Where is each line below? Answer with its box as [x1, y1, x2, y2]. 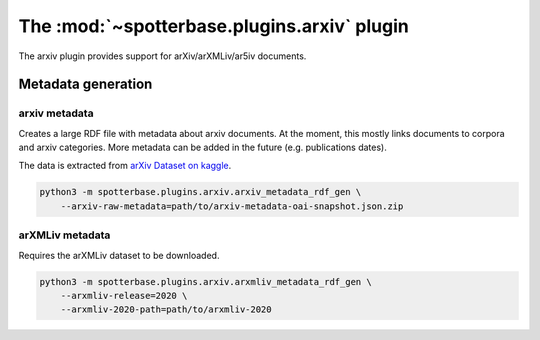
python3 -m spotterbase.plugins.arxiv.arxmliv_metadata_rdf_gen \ [39, 276, 372, 287]
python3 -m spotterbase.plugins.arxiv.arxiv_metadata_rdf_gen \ [39, 186, 362, 198]
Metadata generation [18, 76, 153, 93]
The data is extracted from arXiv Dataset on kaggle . [18, 160, 232, 172]
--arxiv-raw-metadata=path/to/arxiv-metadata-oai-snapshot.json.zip [60, 200, 404, 212]
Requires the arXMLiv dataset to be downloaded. [18, 249, 220, 261]
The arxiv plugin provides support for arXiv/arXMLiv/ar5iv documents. [18, 50, 307, 62]
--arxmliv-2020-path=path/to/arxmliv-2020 [60, 304, 272, 315]
